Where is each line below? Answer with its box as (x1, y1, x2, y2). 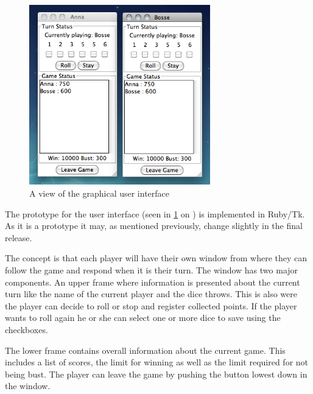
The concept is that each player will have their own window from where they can (5, 252, 308, 264)
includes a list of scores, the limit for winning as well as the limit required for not (5, 356, 309, 368)
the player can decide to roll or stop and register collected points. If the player (5, 299, 297, 312)
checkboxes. (5, 323, 48, 336)
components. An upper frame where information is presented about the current (5, 275, 300, 288)
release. (5, 231, 32, 244)
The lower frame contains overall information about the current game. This (5, 343, 286, 356)
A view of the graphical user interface (29, 186, 170, 199)
